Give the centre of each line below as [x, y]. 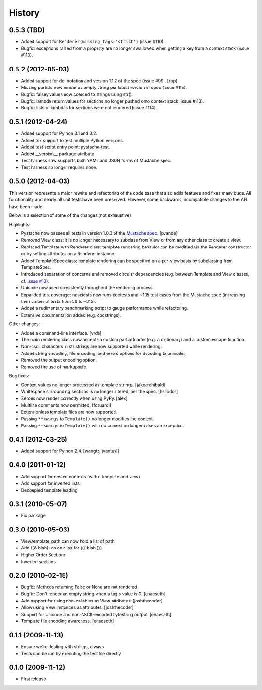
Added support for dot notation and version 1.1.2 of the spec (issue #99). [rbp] [99, 81]
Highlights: [20, 224]
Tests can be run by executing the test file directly [71, 654]
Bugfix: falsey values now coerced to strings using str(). [77, 94]
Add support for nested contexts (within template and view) [81, 477]
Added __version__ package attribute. [58, 154]
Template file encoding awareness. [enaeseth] [67, 621]
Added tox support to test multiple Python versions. [73, 140]
